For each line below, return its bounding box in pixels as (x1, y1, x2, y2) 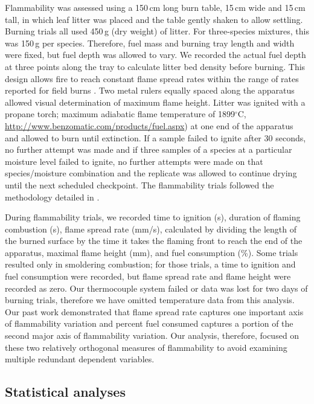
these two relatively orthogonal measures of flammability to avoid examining (5, 341, 287, 353)
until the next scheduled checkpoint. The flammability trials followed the (5, 178, 274, 191)
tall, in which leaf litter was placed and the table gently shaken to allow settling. (5, 13, 303, 25)
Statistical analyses (5, 382, 126, 401)
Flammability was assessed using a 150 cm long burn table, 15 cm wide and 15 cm (5, 1, 306, 13)
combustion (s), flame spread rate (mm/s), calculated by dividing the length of (5, 222, 296, 235)
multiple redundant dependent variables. (5, 353, 155, 365)
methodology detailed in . (5, 190, 100, 203)
